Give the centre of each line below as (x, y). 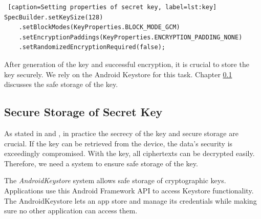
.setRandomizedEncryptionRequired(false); (92, 47)
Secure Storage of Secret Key (83, 112)
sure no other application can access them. (71, 211)
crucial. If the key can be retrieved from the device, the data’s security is (118, 143)
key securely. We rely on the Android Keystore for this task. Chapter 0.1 (118, 74)
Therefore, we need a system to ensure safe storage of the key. (101, 163)
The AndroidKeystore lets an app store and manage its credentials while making (130, 200)
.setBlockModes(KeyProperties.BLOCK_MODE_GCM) (99, 27)
